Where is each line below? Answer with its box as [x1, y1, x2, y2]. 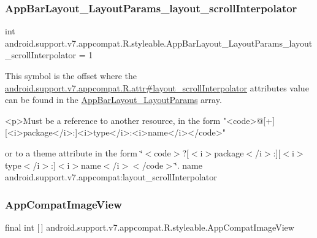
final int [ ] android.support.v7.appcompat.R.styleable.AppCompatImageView [5, 220, 294, 233]
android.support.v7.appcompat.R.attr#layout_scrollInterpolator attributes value [5, 81, 309, 94]
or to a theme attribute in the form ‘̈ [5, 146, 143, 159]
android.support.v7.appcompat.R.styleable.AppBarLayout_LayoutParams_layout [5, 36, 313, 49]
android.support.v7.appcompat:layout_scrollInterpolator [5, 171, 217, 183]
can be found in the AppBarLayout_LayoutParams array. [5, 93, 222, 106]
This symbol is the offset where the [5, 69, 137, 82]
